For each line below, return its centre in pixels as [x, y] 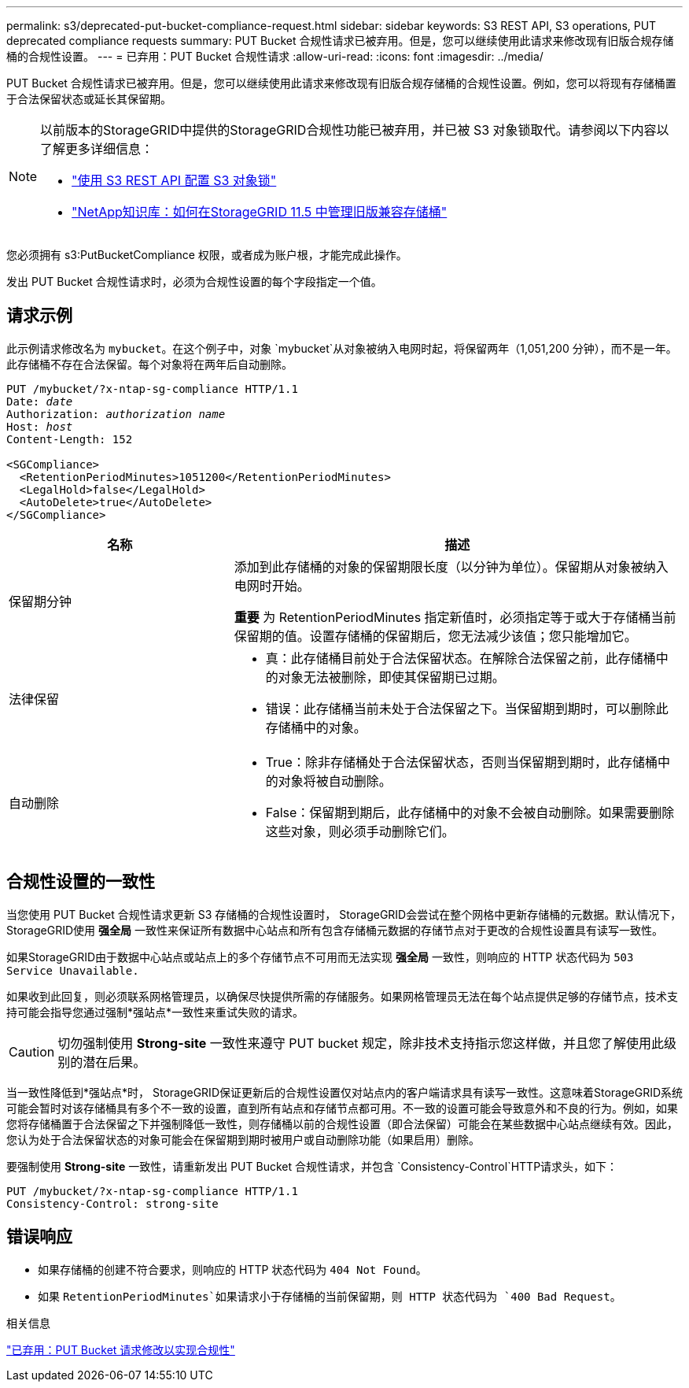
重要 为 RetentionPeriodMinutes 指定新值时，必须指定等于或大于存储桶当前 [455, 617]
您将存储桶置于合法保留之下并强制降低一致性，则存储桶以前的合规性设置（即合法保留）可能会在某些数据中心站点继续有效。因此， [342, 1123]
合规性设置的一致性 [81, 882]
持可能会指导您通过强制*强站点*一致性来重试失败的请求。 [155, 1012]
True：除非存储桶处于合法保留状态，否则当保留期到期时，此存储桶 [461, 762]
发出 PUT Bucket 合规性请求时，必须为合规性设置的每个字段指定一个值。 [194, 281]
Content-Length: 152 [70, 439]
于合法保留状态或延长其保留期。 [89, 99]
